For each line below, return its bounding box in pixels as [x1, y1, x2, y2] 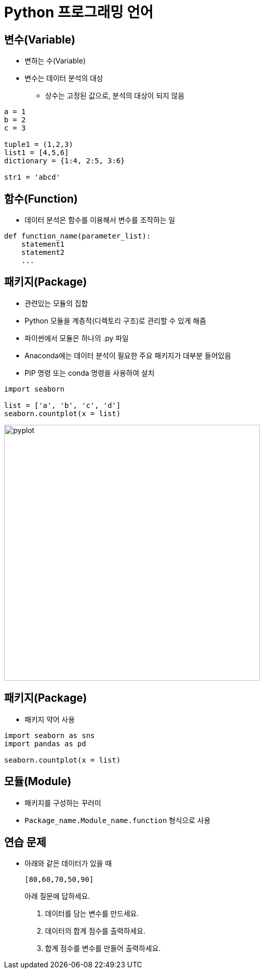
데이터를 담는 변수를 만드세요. [45, 909, 139, 918]
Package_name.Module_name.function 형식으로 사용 [25, 815, 211, 825]
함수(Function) [4, 192, 78, 205]
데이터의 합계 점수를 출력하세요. [45, 926, 146, 936]
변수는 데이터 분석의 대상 [25, 74, 103, 83]
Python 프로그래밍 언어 [4, 4, 153, 21]
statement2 [21, 248, 65, 257]
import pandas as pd [4, 739, 86, 748]
